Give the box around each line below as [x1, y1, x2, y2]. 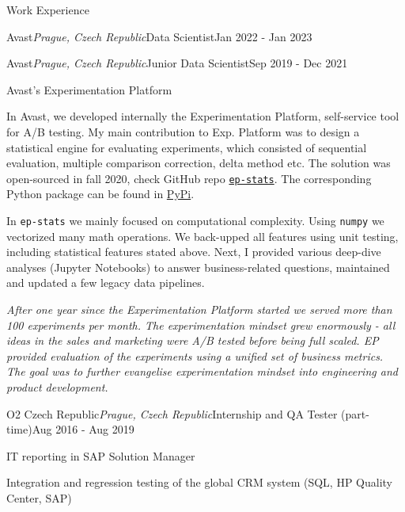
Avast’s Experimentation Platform [6, 81, 172, 97]
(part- [341, 405, 369, 422]
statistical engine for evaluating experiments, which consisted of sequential [6, 139, 367, 155]
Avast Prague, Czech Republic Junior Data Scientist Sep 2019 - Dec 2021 [6, 55, 348, 71]
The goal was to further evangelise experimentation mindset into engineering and [6, 363, 398, 380]
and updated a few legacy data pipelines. [6, 274, 205, 291]
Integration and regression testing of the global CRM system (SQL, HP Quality [6, 474, 392, 491]
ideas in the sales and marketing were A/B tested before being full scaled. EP [6, 332, 379, 349]
